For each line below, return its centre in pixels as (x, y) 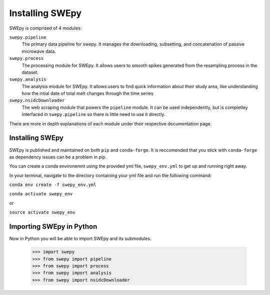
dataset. (30, 72)
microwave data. (39, 51)
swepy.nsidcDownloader (37, 101)
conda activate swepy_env (41, 194)
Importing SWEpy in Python (53, 227)
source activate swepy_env (42, 212)
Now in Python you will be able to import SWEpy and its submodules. (80, 239)
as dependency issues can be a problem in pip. (58, 157)
